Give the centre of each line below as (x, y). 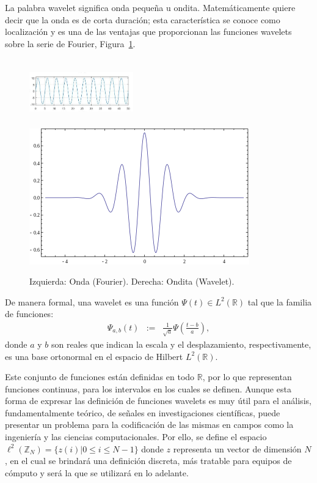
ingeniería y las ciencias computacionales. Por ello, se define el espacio (136, 437)
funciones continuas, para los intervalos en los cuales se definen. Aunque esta (148, 388)
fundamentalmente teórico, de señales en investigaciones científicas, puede (143, 412)
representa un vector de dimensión (237, 448)
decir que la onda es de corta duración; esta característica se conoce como (143, 19)
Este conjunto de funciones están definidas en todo (100, 377)
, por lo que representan (247, 377)
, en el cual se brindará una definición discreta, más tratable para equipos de (148, 461)
